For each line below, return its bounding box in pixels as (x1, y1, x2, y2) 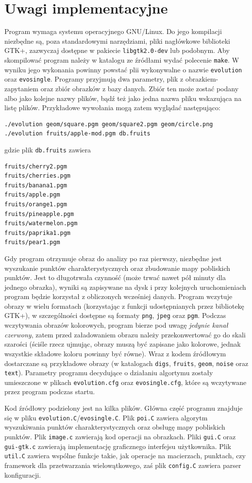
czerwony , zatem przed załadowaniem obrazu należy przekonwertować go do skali (4, 329, 246, 339)
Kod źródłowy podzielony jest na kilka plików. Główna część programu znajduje (4, 403, 243, 413)
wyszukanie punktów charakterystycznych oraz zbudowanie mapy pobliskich (4, 263, 231, 273)
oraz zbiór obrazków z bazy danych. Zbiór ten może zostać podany (40, 83, 239, 93)
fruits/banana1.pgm (4, 182, 67, 189)
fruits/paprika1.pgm (4, 229, 71, 236)
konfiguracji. (4, 469, 41, 480)
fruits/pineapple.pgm (4, 210, 74, 217)
